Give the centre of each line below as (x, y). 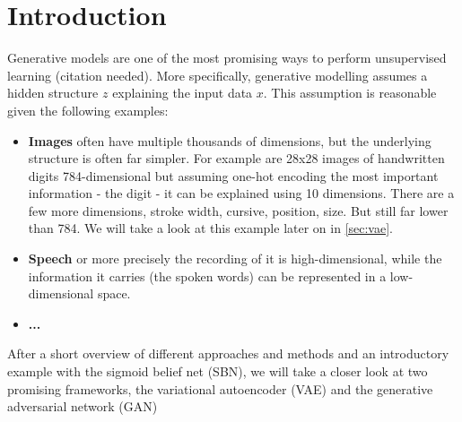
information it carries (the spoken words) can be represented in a (207, 276)
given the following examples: (88, 110)
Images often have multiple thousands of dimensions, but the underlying (230, 140)
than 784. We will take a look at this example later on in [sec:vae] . (210, 228)
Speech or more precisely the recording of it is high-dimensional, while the (235, 258)
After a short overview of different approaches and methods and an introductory (228, 353)
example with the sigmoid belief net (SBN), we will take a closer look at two (218, 371)
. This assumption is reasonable (350, 93)
